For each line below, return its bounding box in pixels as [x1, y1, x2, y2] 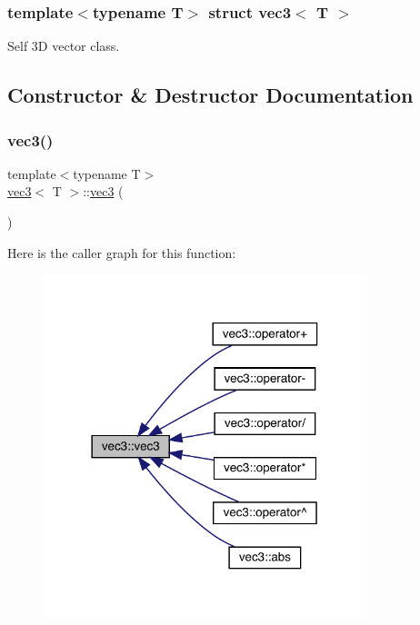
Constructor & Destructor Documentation [7, 81, 414, 109]
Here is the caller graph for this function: [7, 243, 236, 262]
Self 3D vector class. [7, 36, 120, 55]
